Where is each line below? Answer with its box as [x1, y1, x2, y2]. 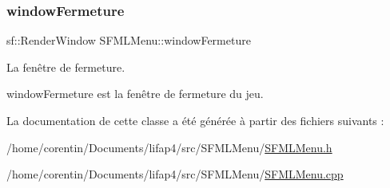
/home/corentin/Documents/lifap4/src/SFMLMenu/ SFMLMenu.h [6, 139, 332, 155]
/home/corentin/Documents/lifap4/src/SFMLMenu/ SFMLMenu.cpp [6, 166, 344, 182]
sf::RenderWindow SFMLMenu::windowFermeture [6, 32, 251, 49]
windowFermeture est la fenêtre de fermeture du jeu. [6, 85, 264, 102]
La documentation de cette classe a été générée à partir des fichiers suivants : [6, 112, 384, 128]
